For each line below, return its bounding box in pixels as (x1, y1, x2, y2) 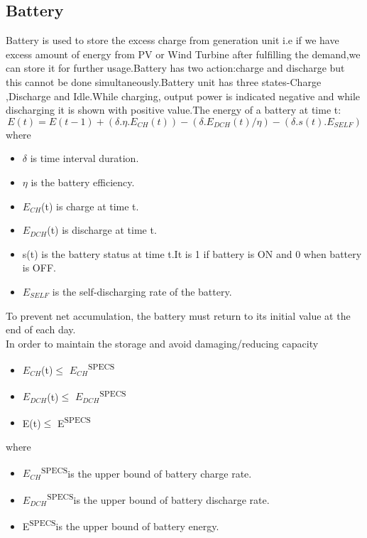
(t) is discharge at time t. (47, 222, 157, 237)
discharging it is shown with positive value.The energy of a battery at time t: (6, 102, 341, 117)
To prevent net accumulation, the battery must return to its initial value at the (6, 308, 351, 323)
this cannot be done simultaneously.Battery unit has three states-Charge (6, 74, 322, 89)
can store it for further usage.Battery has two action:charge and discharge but (6, 60, 345, 75)
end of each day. (6, 322, 76, 337)
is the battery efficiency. (31, 174, 135, 189)
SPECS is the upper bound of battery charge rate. (41, 463, 252, 480)
